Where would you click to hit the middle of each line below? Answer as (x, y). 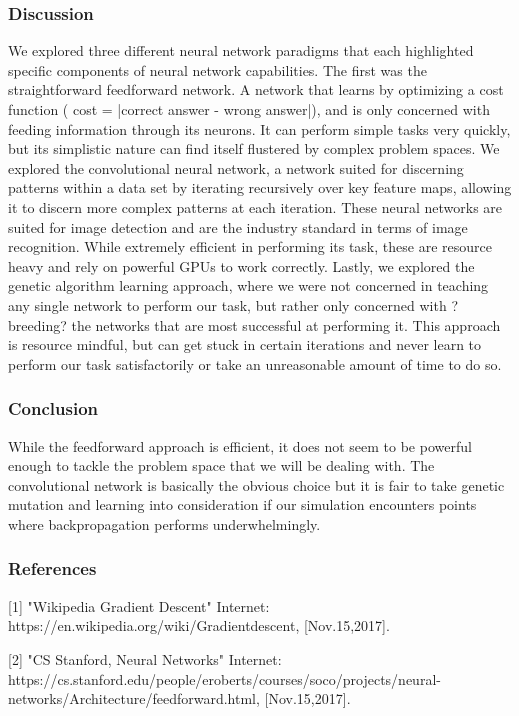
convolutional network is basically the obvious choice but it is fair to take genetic (256, 484)
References (52, 568)
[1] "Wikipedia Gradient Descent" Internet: (139, 605)
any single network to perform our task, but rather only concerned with (227, 304)
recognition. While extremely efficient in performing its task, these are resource (250, 246)
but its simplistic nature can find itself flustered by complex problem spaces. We (254, 148)
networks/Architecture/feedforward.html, (134, 698)
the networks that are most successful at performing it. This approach (286, 324)
